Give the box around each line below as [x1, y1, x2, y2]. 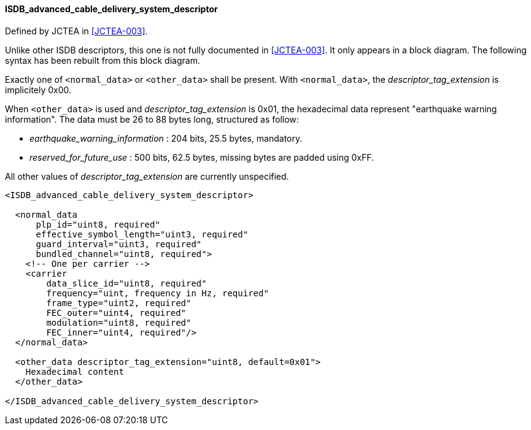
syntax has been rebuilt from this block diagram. [5, 55, 200, 66]
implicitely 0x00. [5, 84, 72, 95]
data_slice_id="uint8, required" [46, 278, 207, 288]
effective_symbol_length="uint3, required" [36, 229, 249, 239]
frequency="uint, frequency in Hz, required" [46, 288, 269, 298]
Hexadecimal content [25, 366, 124, 377]
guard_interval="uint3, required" [36, 239, 202, 249]
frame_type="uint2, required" [46, 298, 192, 308]
